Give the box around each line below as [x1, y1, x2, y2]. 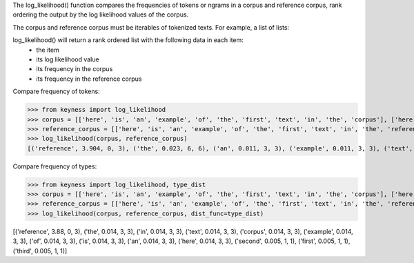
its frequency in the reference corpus [36, 75, 142, 83]
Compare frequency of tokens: [12, 87, 100, 96]
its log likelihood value [36, 55, 99, 64]
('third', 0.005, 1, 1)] [12, 246, 68, 255]
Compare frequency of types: [12, 162, 97, 171]
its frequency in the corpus [36, 65, 113, 73]
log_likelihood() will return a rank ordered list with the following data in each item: [12, 36, 244, 44]
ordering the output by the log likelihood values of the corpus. [12, 10, 189, 19]
